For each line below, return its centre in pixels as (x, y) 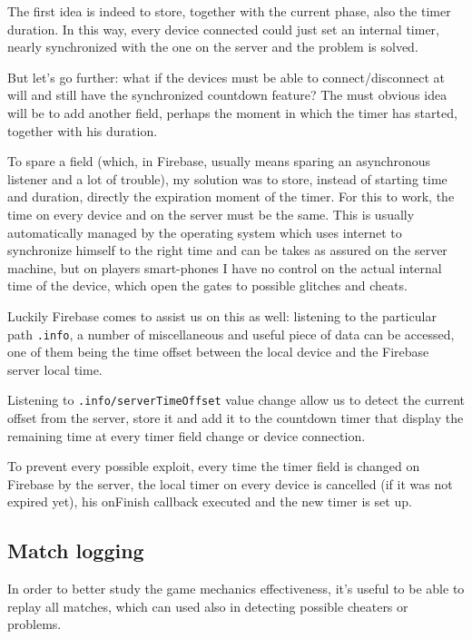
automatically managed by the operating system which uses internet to (205, 232)
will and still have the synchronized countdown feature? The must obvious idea (227, 95)
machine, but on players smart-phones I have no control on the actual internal (225, 267)
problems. (34, 624)
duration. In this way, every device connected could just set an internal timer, (223, 29)
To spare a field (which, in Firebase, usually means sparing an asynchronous (219, 161)
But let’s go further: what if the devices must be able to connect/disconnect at (226, 77)
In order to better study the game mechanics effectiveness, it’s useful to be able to (236, 589)
